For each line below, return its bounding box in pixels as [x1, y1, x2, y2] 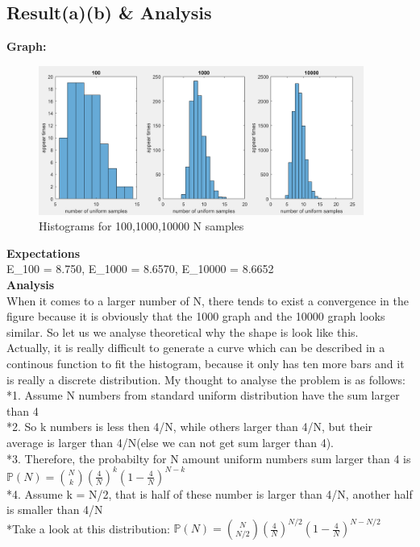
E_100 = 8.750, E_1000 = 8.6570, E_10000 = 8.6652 [6, 260, 274, 277]
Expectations [6, 244, 81, 261]
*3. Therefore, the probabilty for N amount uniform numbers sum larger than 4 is [6, 450, 411, 466]
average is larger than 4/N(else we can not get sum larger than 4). [6, 433, 334, 450]
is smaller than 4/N [6, 501, 103, 518]
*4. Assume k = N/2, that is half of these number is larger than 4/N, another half [6, 485, 413, 502]
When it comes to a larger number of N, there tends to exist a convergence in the [6, 292, 409, 309]
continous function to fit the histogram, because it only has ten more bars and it [6, 355, 405, 372]
